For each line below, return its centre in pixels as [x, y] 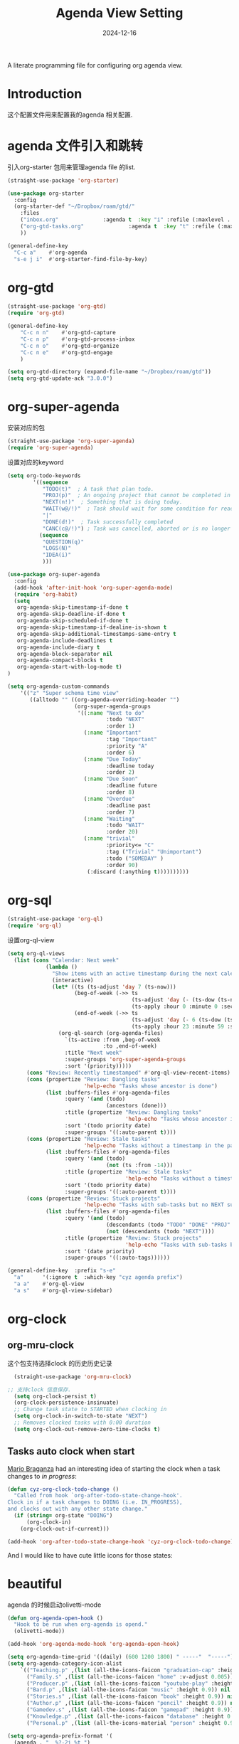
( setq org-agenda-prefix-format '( [60, 1736]
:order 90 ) [122, 865]
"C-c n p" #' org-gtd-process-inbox [78, 339]
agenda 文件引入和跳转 [75, 146]
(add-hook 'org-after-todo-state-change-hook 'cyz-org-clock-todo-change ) [121, 1541]
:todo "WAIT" [125, 825]
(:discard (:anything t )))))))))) [138, 872]
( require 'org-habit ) [46, 594]
